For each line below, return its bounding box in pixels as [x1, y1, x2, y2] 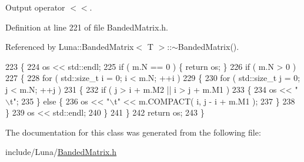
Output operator [5, 1, 65, 13]
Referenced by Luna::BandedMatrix [5, 41, 134, 53]
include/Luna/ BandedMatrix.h [5, 146, 117, 158]
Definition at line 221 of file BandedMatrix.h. [5, 21, 168, 33]
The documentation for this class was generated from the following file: [5, 126, 261, 138]
